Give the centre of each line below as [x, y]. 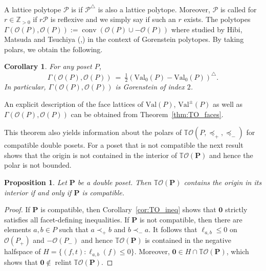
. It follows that [173, 229]
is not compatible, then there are [191, 219]
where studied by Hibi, [207, 29]
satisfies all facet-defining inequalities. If [67, 219]
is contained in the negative [188, 240]
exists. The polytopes [217, 19]
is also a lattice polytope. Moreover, [154, 9]
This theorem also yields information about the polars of [93, 132]
